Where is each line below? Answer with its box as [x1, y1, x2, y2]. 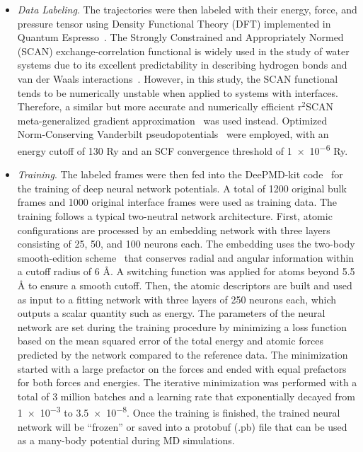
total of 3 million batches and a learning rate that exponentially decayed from [17, 388, 355, 403]
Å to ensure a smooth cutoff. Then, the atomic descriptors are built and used [17, 277, 352, 292]
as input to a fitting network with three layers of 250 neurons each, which [17, 291, 337, 306]
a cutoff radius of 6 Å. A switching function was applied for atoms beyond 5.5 [17, 264, 355, 279]
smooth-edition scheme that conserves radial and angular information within [17, 250, 355, 265]
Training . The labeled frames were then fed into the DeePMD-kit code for [17, 167, 343, 182]
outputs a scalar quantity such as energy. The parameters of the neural [17, 306, 325, 320]
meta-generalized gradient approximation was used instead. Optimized [17, 112, 328, 127]
